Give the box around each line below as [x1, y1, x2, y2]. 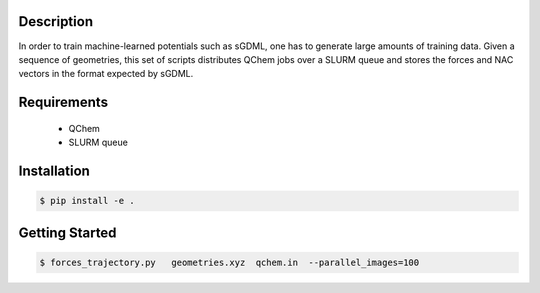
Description [18, 13, 94, 30]
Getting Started [18, 224, 117, 241]
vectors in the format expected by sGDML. [18, 68, 194, 80]
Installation [18, 162, 90, 179]
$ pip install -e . [39, 195, 135, 207]
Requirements [18, 94, 109, 111]
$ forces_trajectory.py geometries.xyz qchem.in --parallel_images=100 [39, 256, 420, 268]
